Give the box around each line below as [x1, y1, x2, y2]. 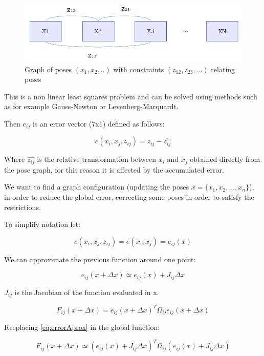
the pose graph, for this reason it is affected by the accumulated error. [4, 164, 224, 175]
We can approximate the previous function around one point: [4, 254, 196, 264]
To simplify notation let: [4, 219, 81, 229]
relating [211, 64, 235, 74]
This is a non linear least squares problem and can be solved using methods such [4, 91, 257, 101]
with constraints [113, 64, 164, 74]
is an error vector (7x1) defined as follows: [32, 118, 165, 129]
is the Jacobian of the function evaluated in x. [14, 286, 159, 297]
